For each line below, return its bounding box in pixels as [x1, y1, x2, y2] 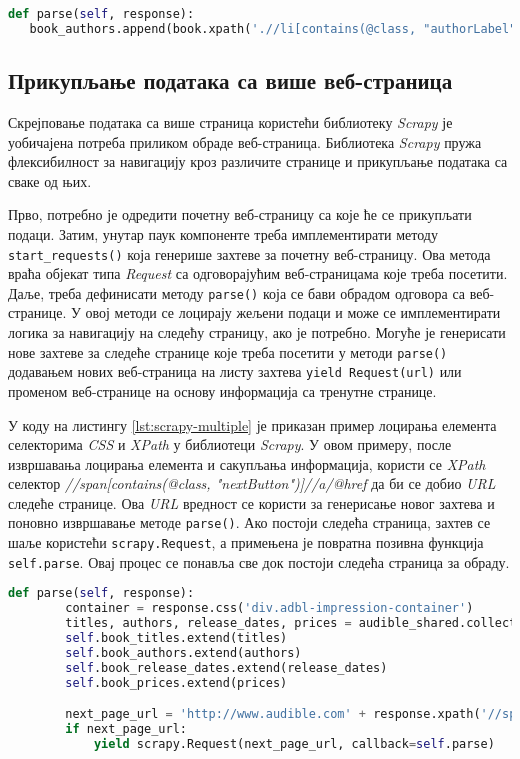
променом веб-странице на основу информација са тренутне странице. [8, 380, 437, 401]
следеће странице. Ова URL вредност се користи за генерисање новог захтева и [8, 492, 495, 513]
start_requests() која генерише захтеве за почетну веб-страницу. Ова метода [8, 243, 491, 264]
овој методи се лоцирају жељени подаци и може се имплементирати [85, 302, 501, 323]
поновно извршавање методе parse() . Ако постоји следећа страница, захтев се [8, 512, 491, 533]
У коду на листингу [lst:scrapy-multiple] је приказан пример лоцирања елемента [8, 414, 497, 435]
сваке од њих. [8, 170, 92, 191]
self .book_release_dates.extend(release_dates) [65, 660, 388, 675]
